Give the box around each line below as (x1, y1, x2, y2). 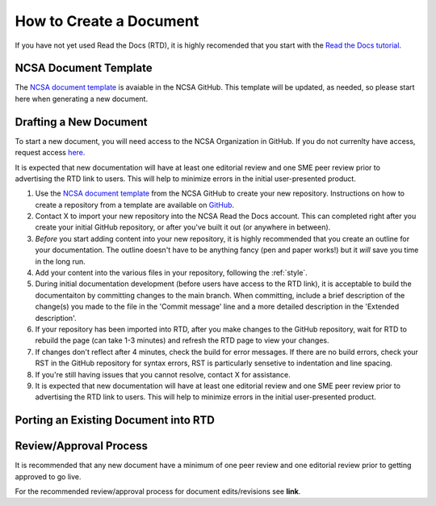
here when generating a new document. (15, 94, 149, 103)
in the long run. (35, 256, 86, 266)
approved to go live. (15, 471, 82, 481)
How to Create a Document (15, 12, 199, 30)
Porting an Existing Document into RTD (15, 413, 216, 428)
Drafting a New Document (15, 115, 148, 129)
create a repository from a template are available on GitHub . (35, 200, 234, 209)
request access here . (15, 148, 86, 158)
